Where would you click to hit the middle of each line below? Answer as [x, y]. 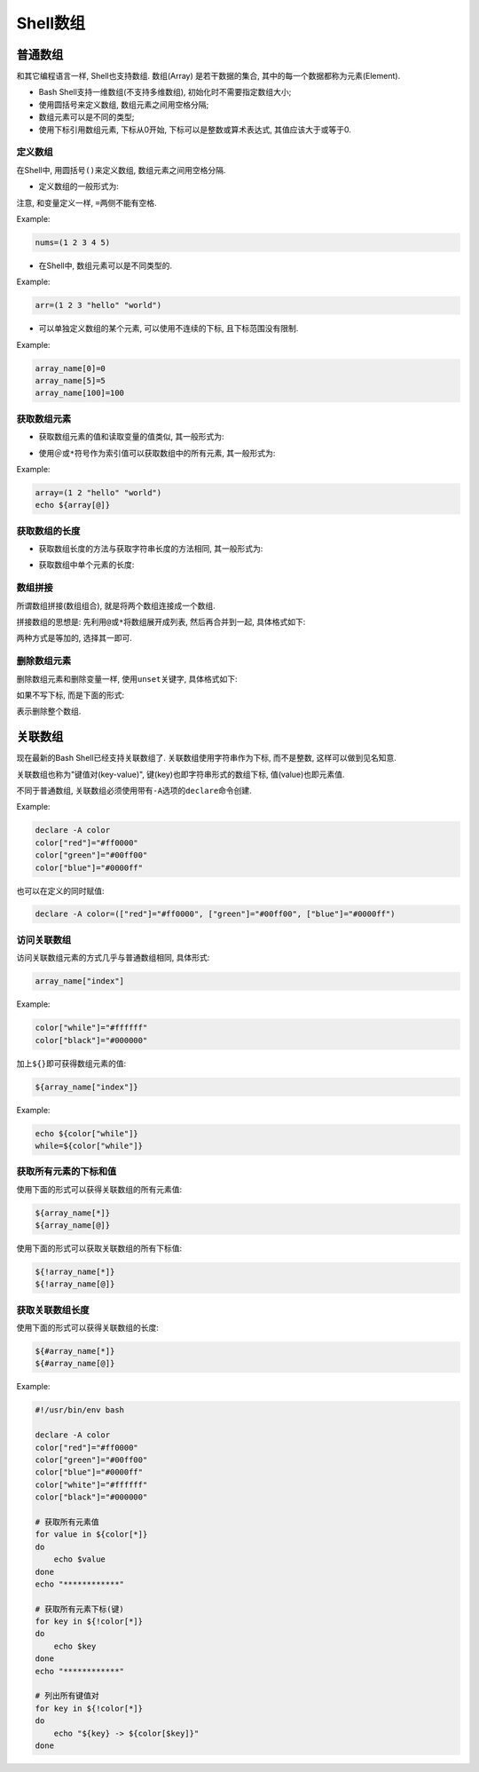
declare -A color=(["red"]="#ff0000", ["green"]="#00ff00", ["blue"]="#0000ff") [215, 914]
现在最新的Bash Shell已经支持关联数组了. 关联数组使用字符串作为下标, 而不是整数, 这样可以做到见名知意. [206, 758]
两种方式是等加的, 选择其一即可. [75, 638]
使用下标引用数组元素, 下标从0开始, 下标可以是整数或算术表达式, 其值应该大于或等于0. [195, 130]
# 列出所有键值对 [67, 1696]
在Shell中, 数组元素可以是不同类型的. [106, 265]
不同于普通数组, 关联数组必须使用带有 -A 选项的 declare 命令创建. [134, 790]
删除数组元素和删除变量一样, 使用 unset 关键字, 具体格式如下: [127, 678]
